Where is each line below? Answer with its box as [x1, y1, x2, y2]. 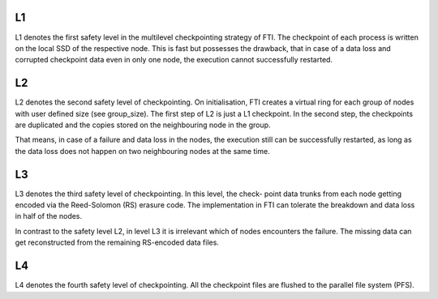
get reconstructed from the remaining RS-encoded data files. [15, 237, 219, 247]
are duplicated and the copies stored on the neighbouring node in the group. [15, 120, 271, 130]
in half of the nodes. [15, 211, 83, 221]
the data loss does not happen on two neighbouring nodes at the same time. [15, 146, 271, 156]
